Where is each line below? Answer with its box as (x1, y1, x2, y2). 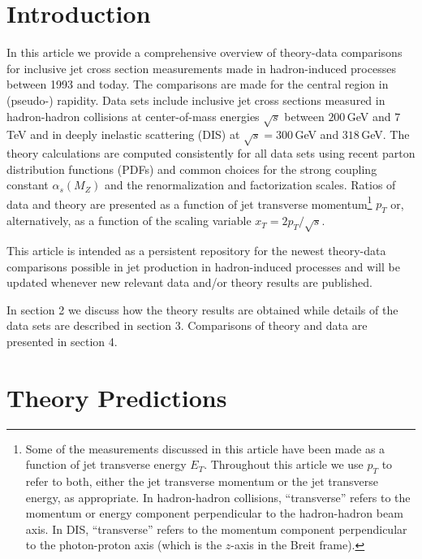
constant (6, 176, 49, 193)
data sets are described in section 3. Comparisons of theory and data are (6, 317, 368, 334)
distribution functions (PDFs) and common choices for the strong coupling (6, 160, 377, 177)
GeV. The (361, 126, 410, 143)
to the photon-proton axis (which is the (25, 536, 222, 553)
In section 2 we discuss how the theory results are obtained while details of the (6, 301, 398, 318)
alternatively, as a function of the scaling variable (6, 212, 252, 229)
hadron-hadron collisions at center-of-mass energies (6, 107, 260, 124)
